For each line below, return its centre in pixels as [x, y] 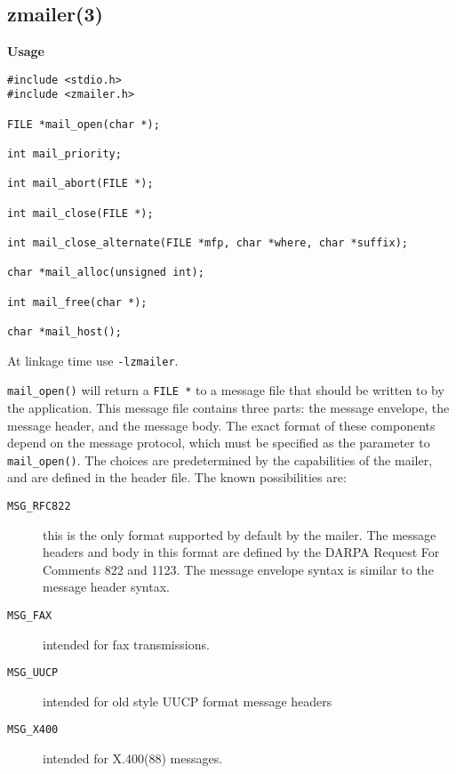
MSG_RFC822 [39, 506]
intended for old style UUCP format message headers [188, 701]
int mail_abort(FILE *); [80, 184]
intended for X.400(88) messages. [133, 758]
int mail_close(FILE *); [80, 213]
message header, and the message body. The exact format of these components [221, 425]
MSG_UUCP [33, 673]
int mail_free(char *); [77, 302]
